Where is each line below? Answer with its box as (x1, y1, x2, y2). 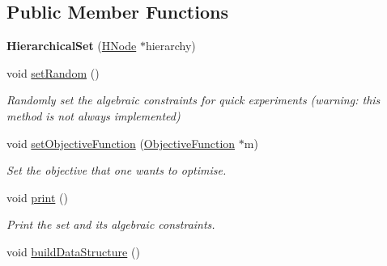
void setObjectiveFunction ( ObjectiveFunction (6, 134, 236, 151)
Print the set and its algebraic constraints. (6, 216, 215, 233)
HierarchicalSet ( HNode (6, 37, 137, 54)
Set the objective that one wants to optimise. (6, 162, 227, 179)
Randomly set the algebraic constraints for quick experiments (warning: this (6, 91, 381, 108)
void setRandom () (6, 64, 100, 81)
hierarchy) (145, 37, 196, 54)
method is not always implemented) (6, 107, 181, 124)
